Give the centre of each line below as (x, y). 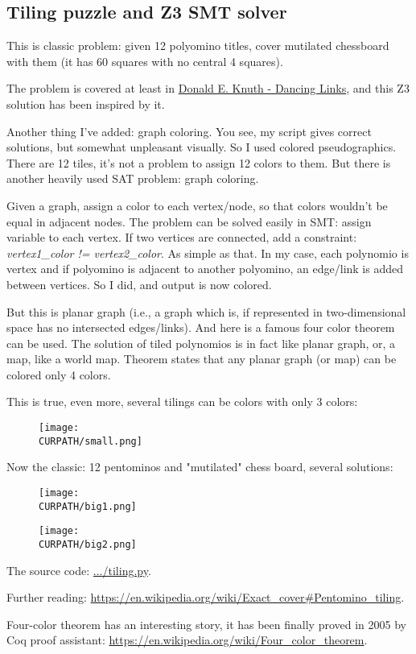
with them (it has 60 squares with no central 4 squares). (145, 61)
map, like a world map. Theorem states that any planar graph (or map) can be (202, 359)
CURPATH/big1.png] (88, 506)
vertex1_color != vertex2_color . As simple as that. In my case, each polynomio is (208, 252)
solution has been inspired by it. (86, 103)
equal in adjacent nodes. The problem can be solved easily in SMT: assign (189, 221)
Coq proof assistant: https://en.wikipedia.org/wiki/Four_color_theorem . (187, 640)
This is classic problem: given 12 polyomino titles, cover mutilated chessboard (198, 46)
